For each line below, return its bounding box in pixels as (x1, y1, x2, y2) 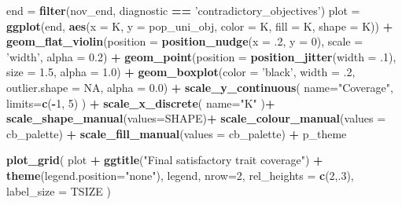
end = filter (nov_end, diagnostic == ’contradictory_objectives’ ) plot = (6, 2, 360, 18)
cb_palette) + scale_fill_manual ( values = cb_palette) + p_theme (6, 125, 347, 141)
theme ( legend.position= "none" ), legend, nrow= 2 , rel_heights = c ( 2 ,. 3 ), (6, 167, 354, 183)
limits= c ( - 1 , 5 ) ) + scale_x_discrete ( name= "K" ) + (6, 94, 275, 111)
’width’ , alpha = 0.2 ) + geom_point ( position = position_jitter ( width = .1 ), (6, 48, 396, 64)
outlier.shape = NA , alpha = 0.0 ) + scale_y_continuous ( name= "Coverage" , (6, 79, 393, 95)
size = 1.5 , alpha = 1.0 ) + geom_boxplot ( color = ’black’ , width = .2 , (6, 64, 356, 80)
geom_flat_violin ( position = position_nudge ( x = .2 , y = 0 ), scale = (6, 33, 363, 49)
